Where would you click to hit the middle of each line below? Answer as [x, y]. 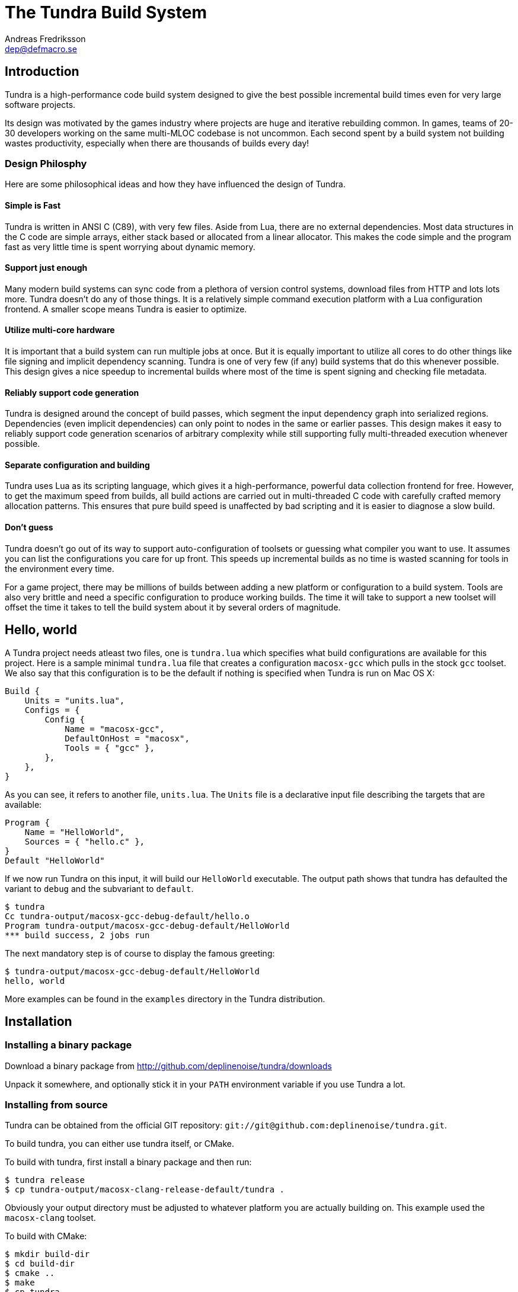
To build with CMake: [46, 1236]
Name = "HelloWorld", [75, 832]
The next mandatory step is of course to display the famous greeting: [140, 953]
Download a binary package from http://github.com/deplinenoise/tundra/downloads [168, 1066]
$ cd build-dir [40, 1264]
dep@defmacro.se [41, 49]
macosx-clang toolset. [50, 1218]
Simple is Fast [33, 205]
